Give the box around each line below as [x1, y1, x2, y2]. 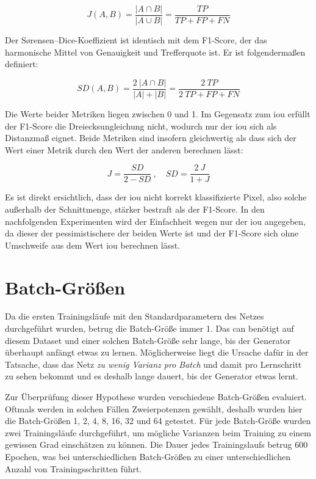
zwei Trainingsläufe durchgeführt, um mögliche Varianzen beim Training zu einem [5, 426, 311, 439]
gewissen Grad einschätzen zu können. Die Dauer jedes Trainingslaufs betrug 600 [5, 438, 308, 451]
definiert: [5, 57, 38, 70]
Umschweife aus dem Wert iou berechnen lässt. [5, 238, 180, 251]
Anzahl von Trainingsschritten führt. [5, 462, 142, 475]
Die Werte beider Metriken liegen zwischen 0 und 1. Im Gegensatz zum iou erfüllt [5, 107, 311, 120]
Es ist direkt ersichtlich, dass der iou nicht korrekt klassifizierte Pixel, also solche [5, 191, 307, 203]
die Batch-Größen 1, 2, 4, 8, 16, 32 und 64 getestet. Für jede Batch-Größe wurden [5, 414, 311, 427]
